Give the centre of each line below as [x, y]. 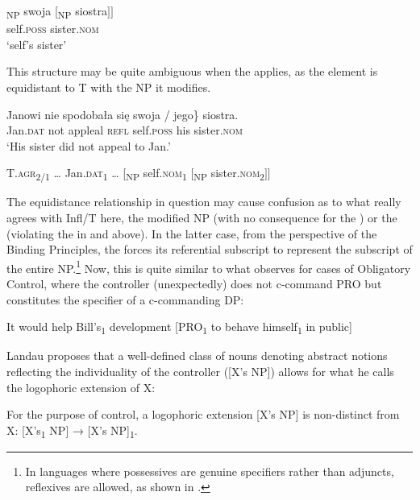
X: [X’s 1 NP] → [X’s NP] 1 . [72, 431]
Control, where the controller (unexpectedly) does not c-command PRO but [194, 284]
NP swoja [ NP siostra [57, 12]
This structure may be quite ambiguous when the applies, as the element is [192, 71]
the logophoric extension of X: [81, 387]
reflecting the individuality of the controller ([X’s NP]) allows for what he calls [200, 371]
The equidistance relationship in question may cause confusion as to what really [204, 202]
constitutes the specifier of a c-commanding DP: [125, 299]
